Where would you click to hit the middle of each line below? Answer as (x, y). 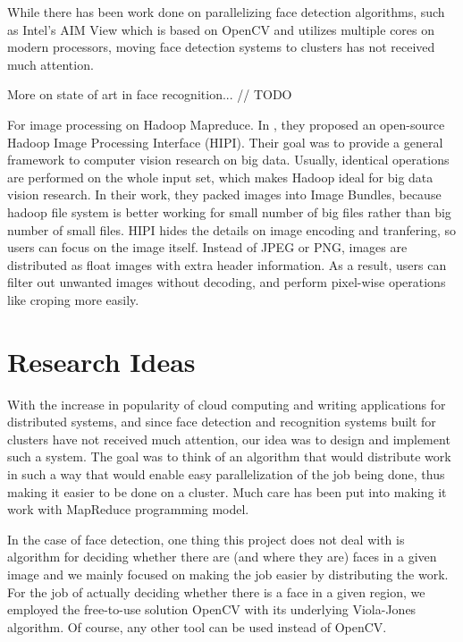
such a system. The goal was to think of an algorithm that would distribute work (229, 456)
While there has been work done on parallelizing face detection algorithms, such (226, 12)
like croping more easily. (73, 299)
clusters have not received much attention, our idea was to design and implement (229, 439)
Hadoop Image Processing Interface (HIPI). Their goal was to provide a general (225, 142)
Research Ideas (101, 361)
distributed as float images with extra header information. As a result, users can (227, 264)
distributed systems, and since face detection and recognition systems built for (222, 422)
